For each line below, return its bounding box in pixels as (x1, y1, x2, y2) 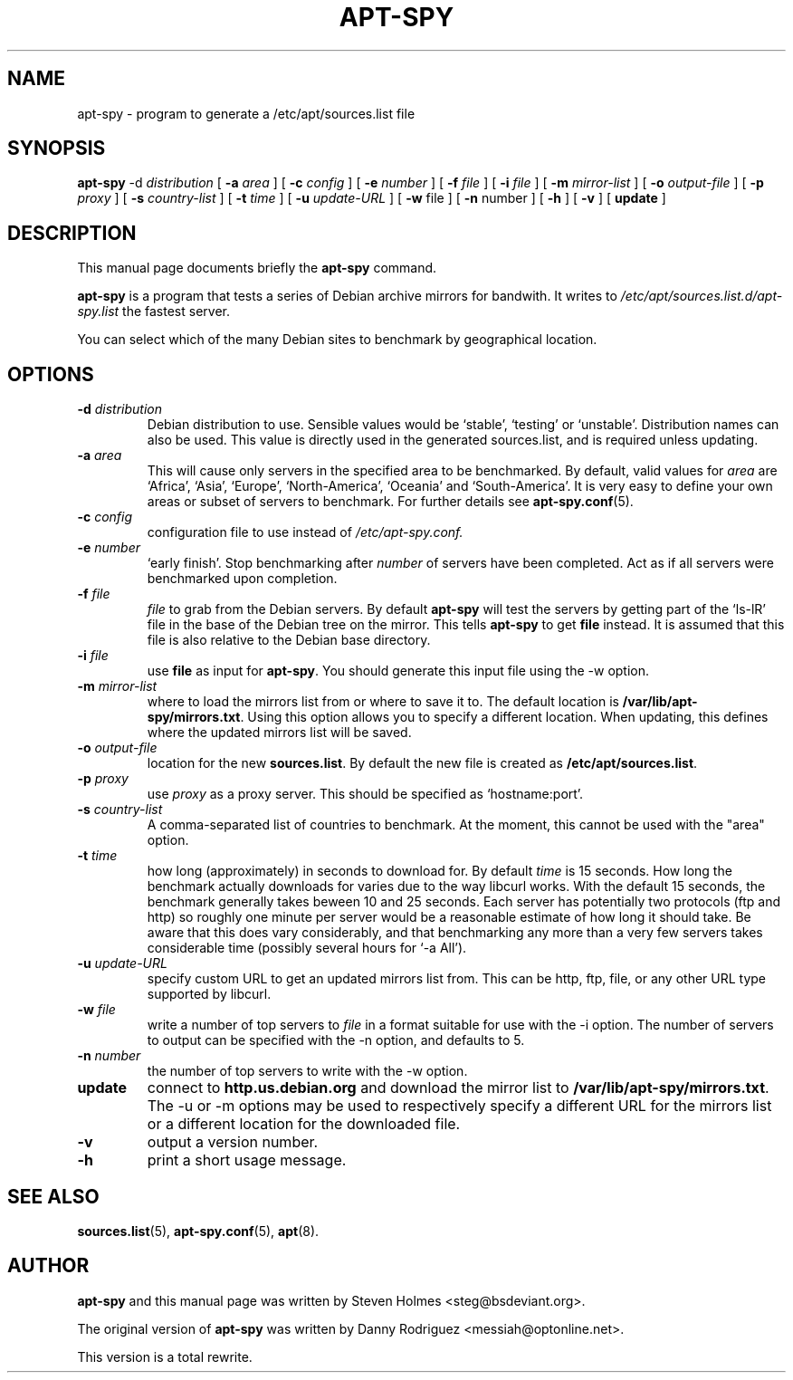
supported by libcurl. (147, 986, 272, 1002)
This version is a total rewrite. (77, 1348, 253, 1365)
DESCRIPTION (7, 221, 137, 244)
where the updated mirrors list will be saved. (147, 724, 412, 741)
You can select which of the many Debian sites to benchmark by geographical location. (77, 331, 597, 348)
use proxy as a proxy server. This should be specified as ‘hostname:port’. (147, 786, 584, 802)
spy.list (77, 303, 119, 320)
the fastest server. (122, 303, 230, 320)
